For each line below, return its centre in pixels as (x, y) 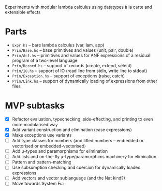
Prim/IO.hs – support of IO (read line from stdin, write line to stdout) (80, 71)
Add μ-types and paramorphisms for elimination (60, 151)
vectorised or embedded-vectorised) (49, 146)
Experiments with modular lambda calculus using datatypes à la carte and (79, 7)
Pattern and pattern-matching (42, 162)
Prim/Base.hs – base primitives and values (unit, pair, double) (73, 50)
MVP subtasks (35, 106)
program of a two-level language (45, 60)
